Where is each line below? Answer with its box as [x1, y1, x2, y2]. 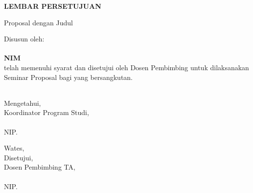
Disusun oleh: [4, 34, 45, 44]
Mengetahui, [4, 97, 41, 108]
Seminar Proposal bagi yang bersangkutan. [4, 72, 133, 82]
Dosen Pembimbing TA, [4, 162, 75, 172]
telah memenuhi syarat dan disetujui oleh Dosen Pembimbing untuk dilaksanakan [4, 62, 249, 72]
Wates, [4, 143, 24, 153]
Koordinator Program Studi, [4, 107, 89, 117]
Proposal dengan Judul [4, 17, 73, 27]
